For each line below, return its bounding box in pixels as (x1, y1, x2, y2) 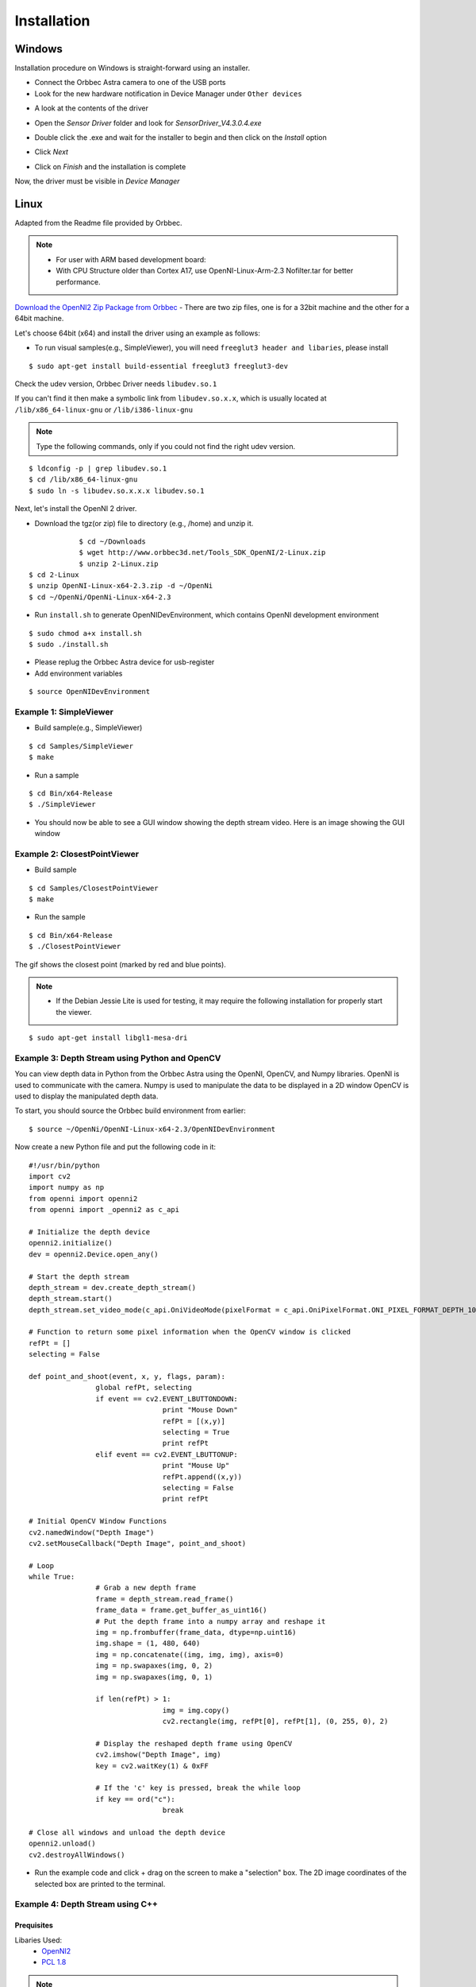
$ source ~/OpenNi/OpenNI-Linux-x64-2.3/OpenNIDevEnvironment (29, 1125, 276, 1133)
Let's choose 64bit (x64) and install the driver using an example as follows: (14, 328, 261, 338)
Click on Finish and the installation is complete (34, 161, 186, 171)
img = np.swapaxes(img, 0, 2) (95, 1661, 213, 1671)
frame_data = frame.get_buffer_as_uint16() (95, 1605, 267, 1615)
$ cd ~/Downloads (79, 536, 147, 546)
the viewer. (56, 1007, 92, 1017)
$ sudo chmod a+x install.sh (29, 629, 142, 637)
